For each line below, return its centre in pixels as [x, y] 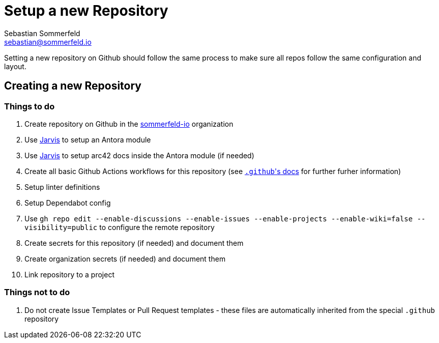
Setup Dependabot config [68, 203]
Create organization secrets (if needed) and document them [125, 259]
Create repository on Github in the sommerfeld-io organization [129, 124]
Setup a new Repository [86, 11]
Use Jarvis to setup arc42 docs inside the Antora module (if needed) [139, 155]
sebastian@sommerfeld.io [48, 42]
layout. [15, 66]
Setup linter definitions [62, 187]
